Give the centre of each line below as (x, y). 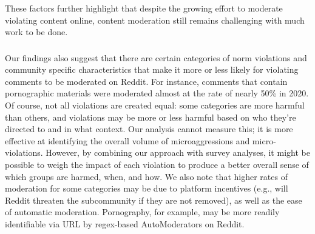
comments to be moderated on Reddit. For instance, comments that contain (146, 81)
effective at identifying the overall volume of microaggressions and (127, 140)
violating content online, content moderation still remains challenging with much (155, 20)
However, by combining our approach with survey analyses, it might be (178, 152)
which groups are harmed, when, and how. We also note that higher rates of (146, 176)
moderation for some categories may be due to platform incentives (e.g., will (147, 188)
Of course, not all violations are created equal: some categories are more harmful (155, 105)
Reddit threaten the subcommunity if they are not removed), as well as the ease (154, 200)
